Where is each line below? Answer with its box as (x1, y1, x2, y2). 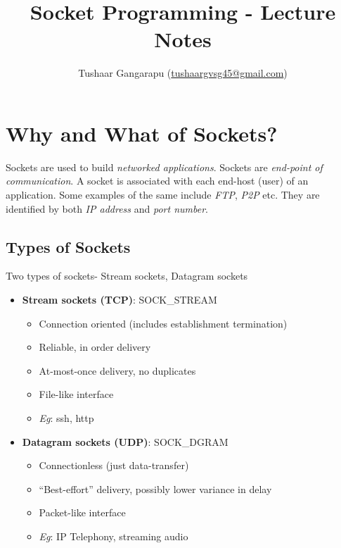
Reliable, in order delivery (39, 340, 151, 354)
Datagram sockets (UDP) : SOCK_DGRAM (22, 434, 229, 449)
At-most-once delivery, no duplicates (39, 363, 196, 378)
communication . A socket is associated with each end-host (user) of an (6, 173, 309, 188)
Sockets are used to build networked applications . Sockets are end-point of (6, 159, 323, 174)
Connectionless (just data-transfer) (39, 458, 189, 473)
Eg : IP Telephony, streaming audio (39, 528, 188, 543)
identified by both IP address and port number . (6, 201, 208, 216)
